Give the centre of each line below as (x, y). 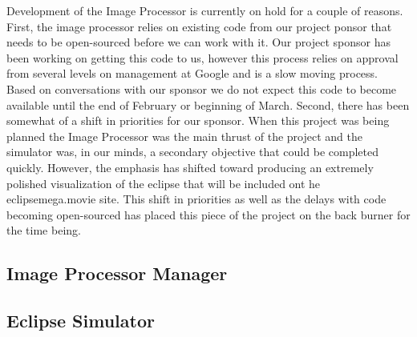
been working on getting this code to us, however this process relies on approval (202, 57)
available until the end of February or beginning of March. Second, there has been (208, 104)
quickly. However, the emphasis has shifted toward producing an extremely (190, 167)
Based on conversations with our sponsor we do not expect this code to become (202, 88)
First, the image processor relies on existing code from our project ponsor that (199, 26)
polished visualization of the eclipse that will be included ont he (164, 183)
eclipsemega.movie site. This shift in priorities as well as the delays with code (196, 199)
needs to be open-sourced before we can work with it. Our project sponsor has (198, 42)
